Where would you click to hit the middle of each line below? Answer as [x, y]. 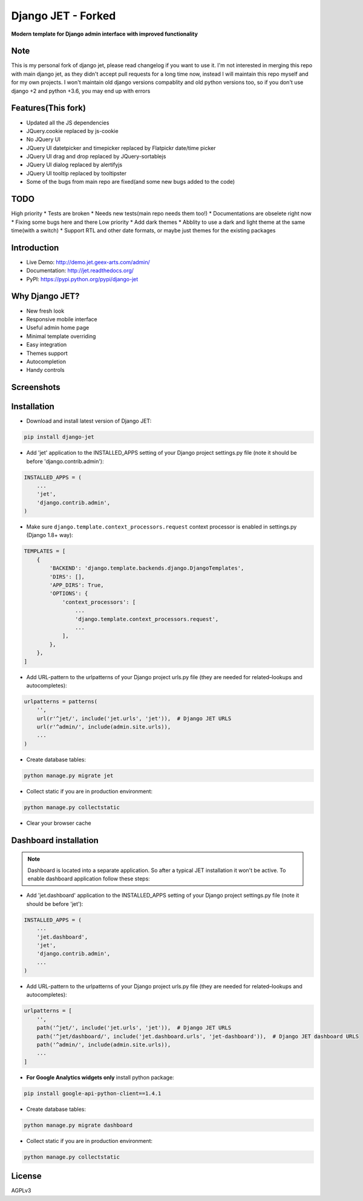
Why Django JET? [45, 296]
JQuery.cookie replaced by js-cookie [72, 131]
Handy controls [45, 370]
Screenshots [36, 387]
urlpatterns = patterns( [61, 701]
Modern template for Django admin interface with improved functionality [104, 34]
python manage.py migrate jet [69, 775]
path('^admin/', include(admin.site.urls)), [104, 1045]
